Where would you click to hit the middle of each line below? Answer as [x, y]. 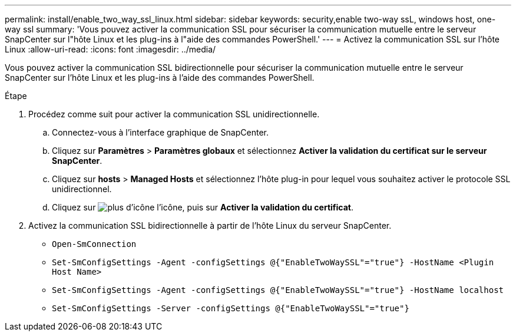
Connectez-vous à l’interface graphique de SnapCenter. [160, 132]
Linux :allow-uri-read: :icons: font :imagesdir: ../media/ [110, 49]
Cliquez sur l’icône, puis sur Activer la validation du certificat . [203, 207]
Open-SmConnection [94, 244]
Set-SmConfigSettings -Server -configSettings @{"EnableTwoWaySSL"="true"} [231, 308]
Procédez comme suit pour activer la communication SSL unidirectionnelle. [174, 114]
